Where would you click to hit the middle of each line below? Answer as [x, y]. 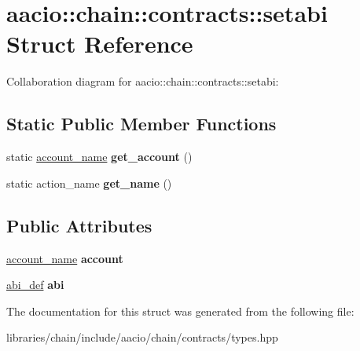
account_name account [65, 258]
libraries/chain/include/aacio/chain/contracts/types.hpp [142, 337]
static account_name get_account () [99, 157]
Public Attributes [79, 225]
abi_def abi [35, 285]
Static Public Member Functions [141, 124]
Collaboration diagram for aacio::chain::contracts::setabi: [143, 81]
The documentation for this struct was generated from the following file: [180, 311]
